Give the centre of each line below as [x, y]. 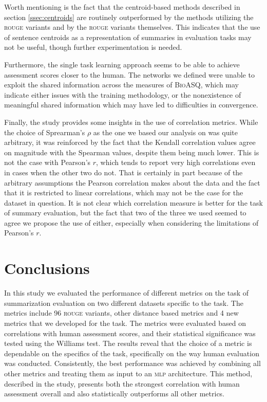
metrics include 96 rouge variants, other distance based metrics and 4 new [121, 313]
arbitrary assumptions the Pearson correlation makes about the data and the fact [132, 182]
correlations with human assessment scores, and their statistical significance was [130, 333]
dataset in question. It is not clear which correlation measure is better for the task [133, 202]
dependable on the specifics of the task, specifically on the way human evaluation [132, 353]
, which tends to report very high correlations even [176, 162]
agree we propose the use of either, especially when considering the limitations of [131, 222]
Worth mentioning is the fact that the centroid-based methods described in [122, 7]
